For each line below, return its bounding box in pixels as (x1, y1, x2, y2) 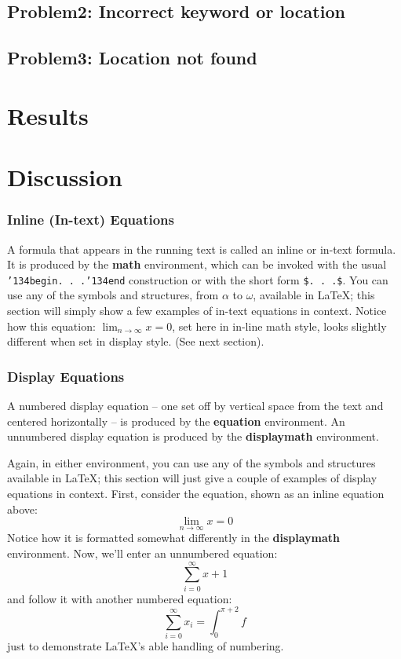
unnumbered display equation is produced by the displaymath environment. (7, 428, 379, 445)
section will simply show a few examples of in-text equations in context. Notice (7, 302, 387, 318)
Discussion (7, 161, 122, 193)
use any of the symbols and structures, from (7, 287, 219, 303)
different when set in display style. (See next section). (7, 333, 264, 350)
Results (7, 99, 89, 131)
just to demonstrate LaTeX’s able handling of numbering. (7, 638, 284, 654)
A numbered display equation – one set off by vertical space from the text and (7, 397, 384, 413)
